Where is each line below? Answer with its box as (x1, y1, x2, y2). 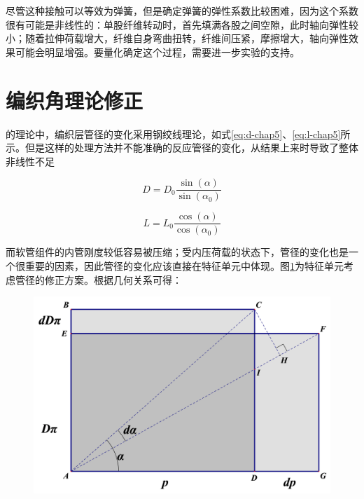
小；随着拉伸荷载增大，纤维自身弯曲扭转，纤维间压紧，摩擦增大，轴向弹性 (6, 31, 349, 46)
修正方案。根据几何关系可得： (44, 272, 182, 287)
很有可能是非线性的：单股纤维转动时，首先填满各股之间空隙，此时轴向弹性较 (6, 17, 358, 32)
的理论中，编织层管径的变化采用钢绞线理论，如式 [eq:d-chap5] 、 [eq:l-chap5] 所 (6, 126, 351, 141)
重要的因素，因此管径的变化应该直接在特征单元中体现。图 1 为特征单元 (24, 259, 344, 273)
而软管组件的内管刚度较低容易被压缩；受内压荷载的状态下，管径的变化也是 (6, 245, 349, 259)
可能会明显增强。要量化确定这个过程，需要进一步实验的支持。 (15, 44, 300, 59)
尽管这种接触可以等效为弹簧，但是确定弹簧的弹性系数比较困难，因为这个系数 (6, 4, 358, 18)
